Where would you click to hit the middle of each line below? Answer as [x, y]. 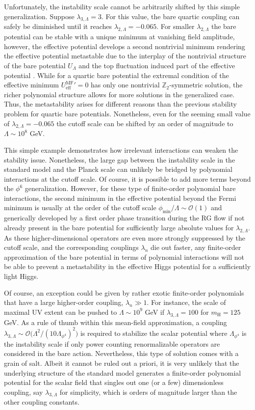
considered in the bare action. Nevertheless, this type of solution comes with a [121, 353]
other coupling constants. [42, 402]
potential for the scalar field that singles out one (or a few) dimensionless [114, 382]
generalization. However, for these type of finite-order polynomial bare [130, 188]
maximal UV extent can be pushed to [61, 312]
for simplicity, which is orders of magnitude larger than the [148, 392]
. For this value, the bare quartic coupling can [171, 16]
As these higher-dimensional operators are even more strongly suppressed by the [125, 237]
